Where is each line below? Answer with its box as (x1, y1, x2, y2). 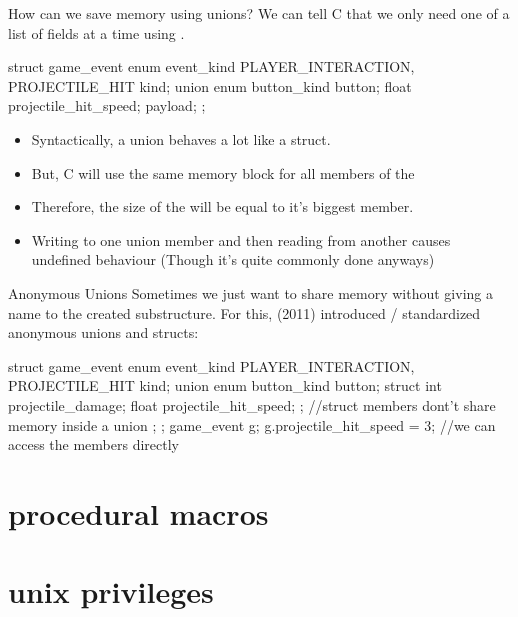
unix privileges (8, 571, 214, 612)
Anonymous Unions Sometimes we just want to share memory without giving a (8, 282, 493, 303)
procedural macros (8, 492, 269, 533)
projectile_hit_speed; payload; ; (8, 95, 206, 116)
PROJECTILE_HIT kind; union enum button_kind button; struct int (8, 375, 442, 396)
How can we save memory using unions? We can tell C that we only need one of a (8, 3, 510, 23)
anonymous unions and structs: (8, 322, 199, 343)
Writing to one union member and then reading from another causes (31, 229, 451, 250)
